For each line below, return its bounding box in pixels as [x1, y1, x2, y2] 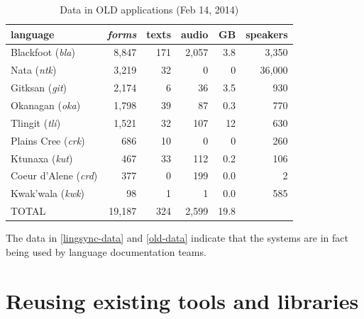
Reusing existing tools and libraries [6, 286, 359, 315]
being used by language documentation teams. [6, 244, 206, 259]
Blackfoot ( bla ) [11, 45, 75, 60]
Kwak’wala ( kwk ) [11, 186, 84, 201]
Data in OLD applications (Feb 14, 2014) [60, 2, 239, 16]
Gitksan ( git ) [11, 80, 67, 95]
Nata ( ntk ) [11, 62, 57, 77]
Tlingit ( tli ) [11, 115, 61, 130]
